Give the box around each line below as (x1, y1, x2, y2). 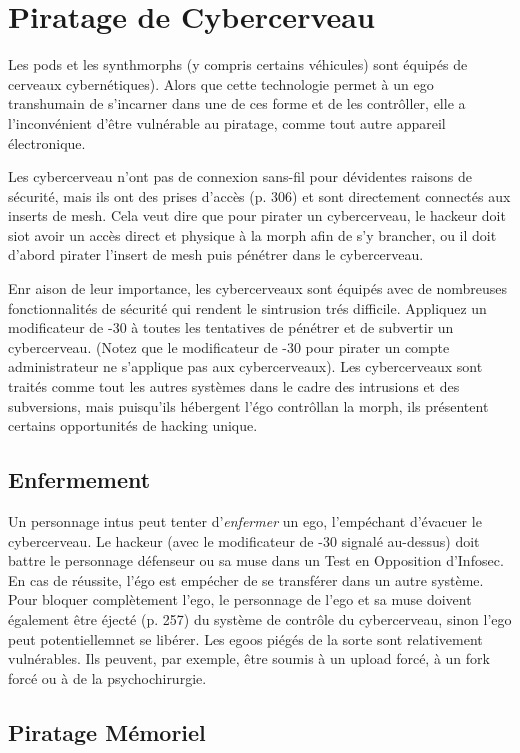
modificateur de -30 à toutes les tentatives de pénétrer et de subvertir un (8, 317, 454, 338)
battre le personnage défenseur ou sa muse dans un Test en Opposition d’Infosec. (8, 550, 504, 571)
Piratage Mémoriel (8, 716, 206, 747)
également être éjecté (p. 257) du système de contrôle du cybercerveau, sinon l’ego (8, 608, 512, 629)
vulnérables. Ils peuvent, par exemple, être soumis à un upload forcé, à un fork (8, 648, 490, 669)
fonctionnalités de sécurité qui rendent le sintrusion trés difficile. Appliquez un (8, 297, 487, 318)
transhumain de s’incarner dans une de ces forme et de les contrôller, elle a (8, 93, 466, 114)
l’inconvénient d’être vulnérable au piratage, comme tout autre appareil (8, 112, 446, 133)
